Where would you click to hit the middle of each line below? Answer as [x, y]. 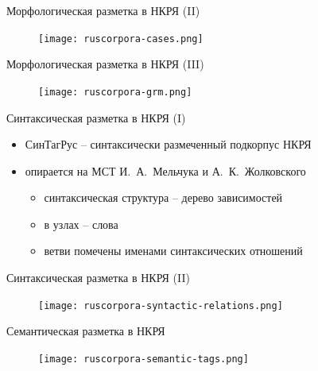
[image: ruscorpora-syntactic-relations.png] [161, 305]
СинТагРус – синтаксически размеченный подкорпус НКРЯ [168, 144]
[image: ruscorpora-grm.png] [115, 92]
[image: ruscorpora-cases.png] [121, 39]
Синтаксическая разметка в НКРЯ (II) [98, 278]
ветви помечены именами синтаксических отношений [173, 251]
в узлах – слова [81, 224]
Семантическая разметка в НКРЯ [86, 331]
